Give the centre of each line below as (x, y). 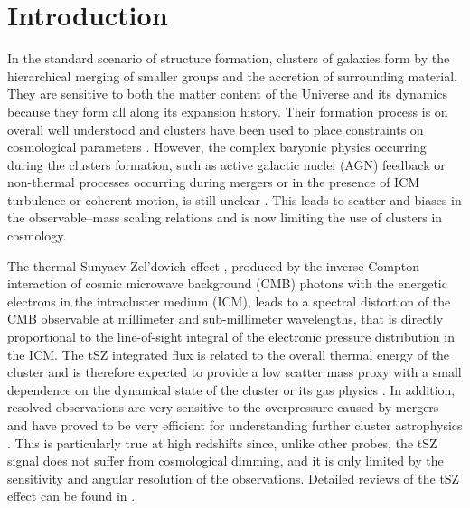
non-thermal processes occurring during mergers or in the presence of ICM (214, 182)
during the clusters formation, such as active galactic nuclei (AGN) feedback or (226, 164)
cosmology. (37, 235)
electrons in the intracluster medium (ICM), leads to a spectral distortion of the (229, 301)
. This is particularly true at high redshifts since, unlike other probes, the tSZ (222, 442)
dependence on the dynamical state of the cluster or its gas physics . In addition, (231, 389)
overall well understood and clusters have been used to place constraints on (216, 129)
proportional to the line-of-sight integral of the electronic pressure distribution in (231, 337)
